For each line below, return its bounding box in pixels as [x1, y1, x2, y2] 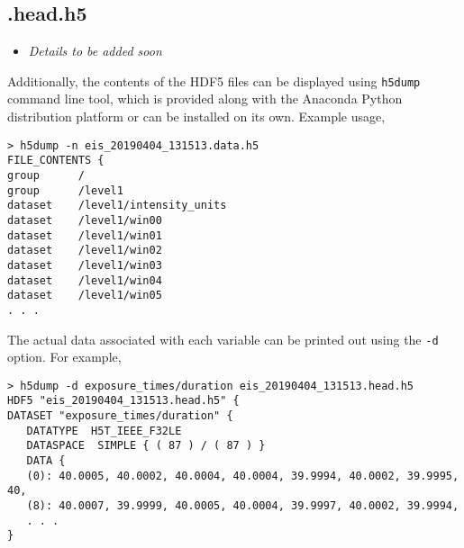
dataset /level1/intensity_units [7, 199, 227, 212]
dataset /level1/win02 [7, 244, 162, 257]
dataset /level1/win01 [7, 229, 162, 242]
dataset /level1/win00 [7, 213, 162, 227]
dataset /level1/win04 [7, 274, 162, 287]
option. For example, [7, 347, 122, 366]
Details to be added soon [28, 41, 162, 60]
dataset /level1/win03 [7, 258, 162, 272]
